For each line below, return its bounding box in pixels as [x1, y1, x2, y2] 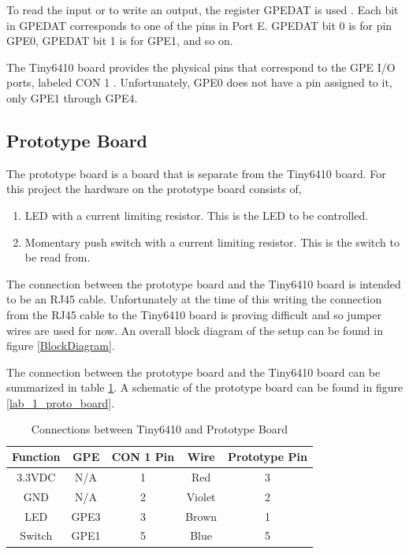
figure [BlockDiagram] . [6, 337, 115, 354]
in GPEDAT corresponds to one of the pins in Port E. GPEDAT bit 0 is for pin [6, 17, 392, 33]
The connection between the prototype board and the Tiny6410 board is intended [6, 275, 401, 292]
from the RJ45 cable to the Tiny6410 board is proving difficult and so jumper [6, 306, 381, 322]
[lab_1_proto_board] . [6, 394, 115, 411]
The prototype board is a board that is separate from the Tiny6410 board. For [6, 165, 386, 181]
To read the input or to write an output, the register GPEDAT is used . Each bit [6, 2, 399, 17]
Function [12, 448, 61, 465]
